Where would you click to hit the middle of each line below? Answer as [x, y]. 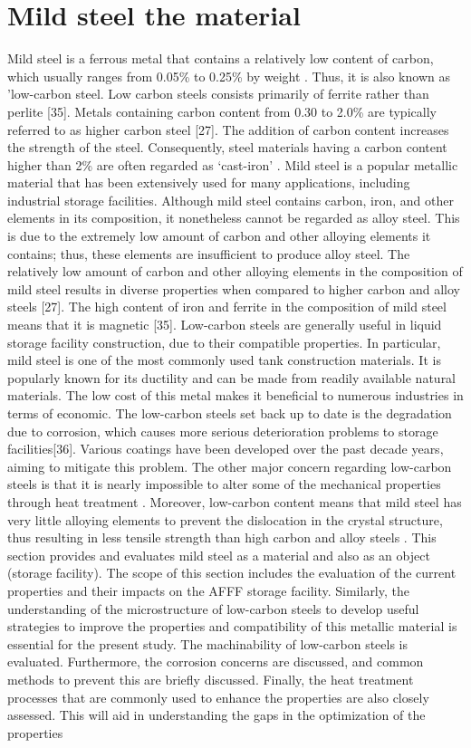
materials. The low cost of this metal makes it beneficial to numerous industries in [235, 395]
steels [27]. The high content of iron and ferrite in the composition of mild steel [227, 307]
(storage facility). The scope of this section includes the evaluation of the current [232, 573]
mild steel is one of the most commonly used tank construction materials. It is [224, 360]
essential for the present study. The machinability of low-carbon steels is [208, 643]
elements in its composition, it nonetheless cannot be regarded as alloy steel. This [234, 218]
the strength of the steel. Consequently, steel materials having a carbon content [227, 147]
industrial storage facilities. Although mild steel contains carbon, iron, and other [231, 200]
